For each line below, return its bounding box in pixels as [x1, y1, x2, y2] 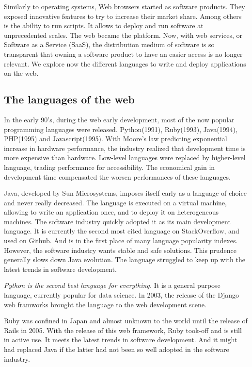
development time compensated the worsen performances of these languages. [4, 171, 231, 182]
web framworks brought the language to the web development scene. [4, 299, 206, 309]
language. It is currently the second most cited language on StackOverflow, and [4, 226, 239, 236]
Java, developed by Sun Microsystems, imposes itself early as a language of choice [4, 188, 247, 198]
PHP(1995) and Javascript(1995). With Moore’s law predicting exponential [4, 133, 227, 144]
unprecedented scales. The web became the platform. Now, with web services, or [4, 30, 242, 40]
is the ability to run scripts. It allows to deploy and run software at [4, 20, 204, 31]
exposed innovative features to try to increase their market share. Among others [4, 11, 242, 21]
